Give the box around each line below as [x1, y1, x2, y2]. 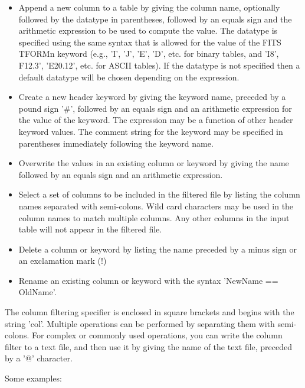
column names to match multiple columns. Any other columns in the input [18, 211, 290, 224]
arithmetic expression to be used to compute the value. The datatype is [18, 24, 278, 37]
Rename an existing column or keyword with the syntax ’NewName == [18, 274, 278, 286]
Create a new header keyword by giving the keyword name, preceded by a [18, 90, 286, 103]
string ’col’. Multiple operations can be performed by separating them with [5, 317, 275, 329]
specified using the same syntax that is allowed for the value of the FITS [18, 35, 281, 48]
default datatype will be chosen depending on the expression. [18, 70, 240, 83]
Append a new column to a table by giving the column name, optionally [18, 1, 280, 13]
